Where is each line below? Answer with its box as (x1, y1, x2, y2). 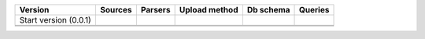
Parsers (140, 5, 171, 15)
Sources (99, 5, 132, 15)
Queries (299, 5, 330, 15)
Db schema (246, 5, 290, 15)
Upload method (179, 5, 238, 15)
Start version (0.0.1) (19, 15, 92, 25)
